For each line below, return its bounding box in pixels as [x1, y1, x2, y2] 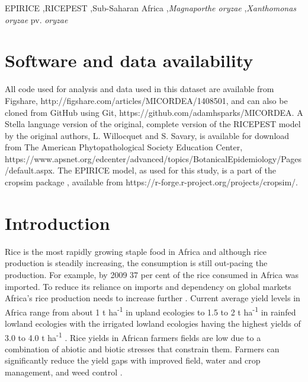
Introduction [5, 210, 110, 235]
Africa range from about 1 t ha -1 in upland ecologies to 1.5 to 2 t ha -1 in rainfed [5, 304, 296, 318]
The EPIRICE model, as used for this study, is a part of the [57, 164, 276, 176]
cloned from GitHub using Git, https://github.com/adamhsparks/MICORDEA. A [5, 106, 303, 118]
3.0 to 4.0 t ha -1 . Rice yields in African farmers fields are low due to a [5, 329, 261, 343]
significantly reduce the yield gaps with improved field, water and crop [5, 354, 261, 367]
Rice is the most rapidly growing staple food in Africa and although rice [5, 245, 267, 257]
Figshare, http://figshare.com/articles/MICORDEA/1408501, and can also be [5, 94, 288, 106]
